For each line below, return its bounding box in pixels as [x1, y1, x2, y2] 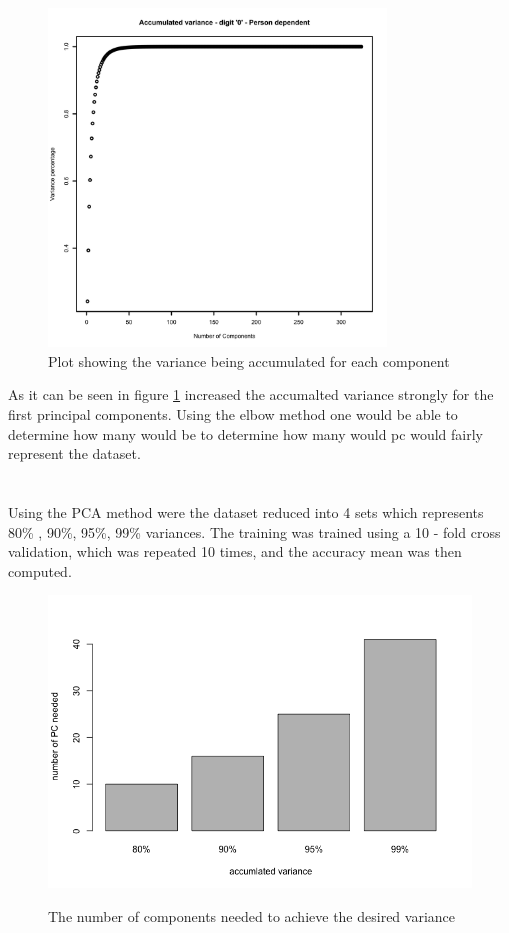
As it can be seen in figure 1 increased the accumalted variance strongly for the [8, 384, 494, 405]
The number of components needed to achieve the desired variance [48, 905, 456, 926]
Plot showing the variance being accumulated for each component [48, 350, 450, 371]
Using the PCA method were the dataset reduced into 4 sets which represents [8, 501, 484, 522]
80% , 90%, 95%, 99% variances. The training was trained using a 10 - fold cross [8, 521, 501, 542]
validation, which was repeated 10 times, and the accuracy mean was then [8, 541, 462, 562]
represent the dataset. [8, 443, 141, 464]
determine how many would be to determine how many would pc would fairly [8, 423, 483, 444]
